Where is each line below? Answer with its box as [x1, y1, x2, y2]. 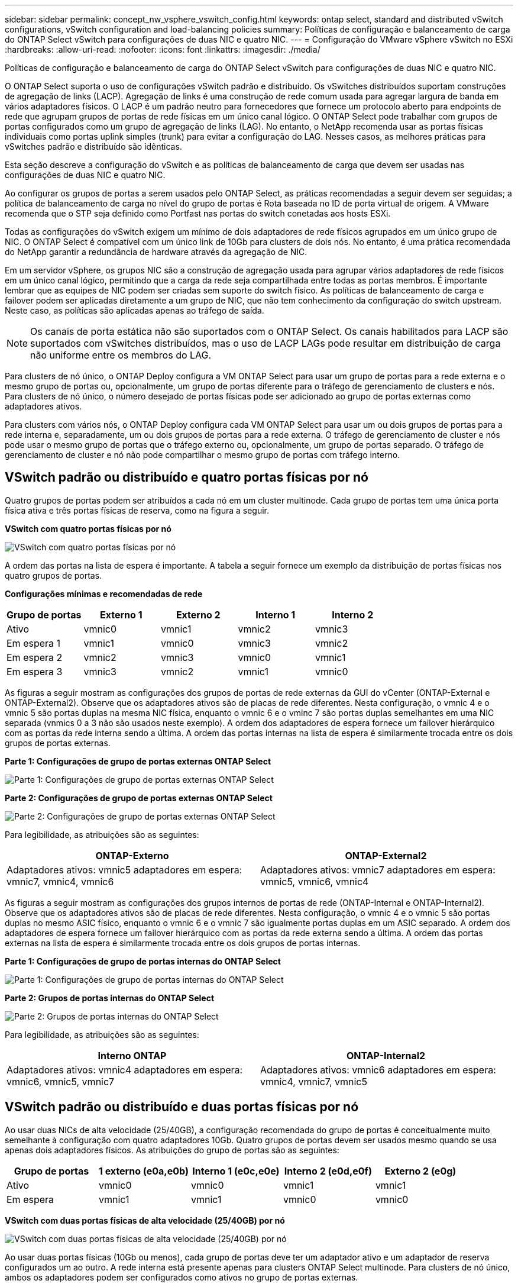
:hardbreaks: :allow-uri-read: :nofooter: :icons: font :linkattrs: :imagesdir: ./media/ [5, 44, 320, 54]
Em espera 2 [7, 651, 63, 663]
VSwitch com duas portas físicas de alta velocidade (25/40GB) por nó [5, 1215, 285, 1225]
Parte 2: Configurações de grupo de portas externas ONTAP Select [5, 792, 273, 803]
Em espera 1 [7, 637, 61, 649]
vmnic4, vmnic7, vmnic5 [260, 1075, 367, 1088]
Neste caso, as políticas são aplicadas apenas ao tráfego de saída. [5, 305, 264, 315]
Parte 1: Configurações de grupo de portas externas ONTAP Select [5, 756, 271, 766]
